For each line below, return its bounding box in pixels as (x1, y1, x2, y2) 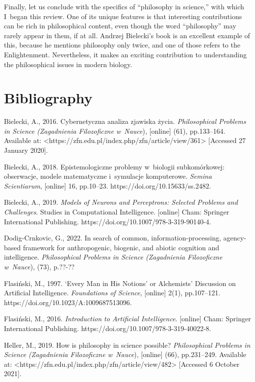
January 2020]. (4, 145, 48, 155)
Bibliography (4, 88, 93, 108)
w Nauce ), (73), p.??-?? (4, 262, 75, 271)
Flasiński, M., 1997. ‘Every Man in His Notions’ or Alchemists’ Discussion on (4, 278, 236, 288)
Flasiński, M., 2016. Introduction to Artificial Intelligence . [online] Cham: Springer (4, 313, 251, 324)
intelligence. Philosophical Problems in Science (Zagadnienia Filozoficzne (4, 252, 223, 262)
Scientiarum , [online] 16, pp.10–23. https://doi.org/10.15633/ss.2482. (4, 180, 211, 191)
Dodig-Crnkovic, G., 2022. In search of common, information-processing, (4, 233, 221, 243)
